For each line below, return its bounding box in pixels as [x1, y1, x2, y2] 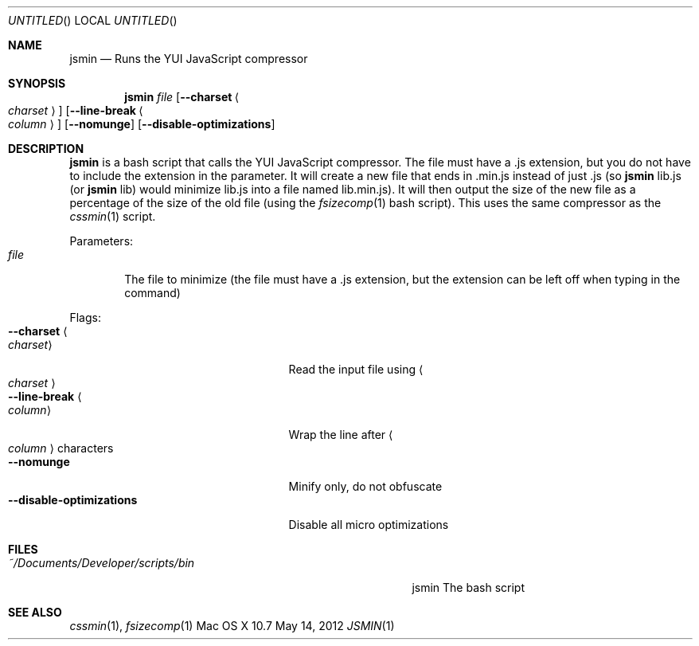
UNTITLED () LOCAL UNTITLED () [8, 14, 178, 27]
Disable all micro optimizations [288, 518, 449, 531]
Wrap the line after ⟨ [288, 428, 393, 441]
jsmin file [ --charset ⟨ [124, 90, 240, 104]
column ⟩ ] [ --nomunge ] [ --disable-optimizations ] [8, 117, 275, 131]
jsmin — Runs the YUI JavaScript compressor [69, 52, 308, 65]
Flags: [69, 311, 101, 324]
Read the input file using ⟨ [288, 362, 424, 376]
